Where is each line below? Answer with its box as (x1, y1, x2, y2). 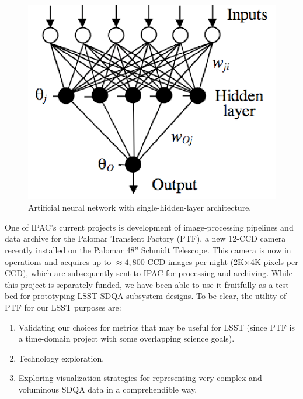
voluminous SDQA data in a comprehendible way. (18, 383, 197, 395)
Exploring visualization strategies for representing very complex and (18, 372, 262, 384)
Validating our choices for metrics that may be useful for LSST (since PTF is (18, 321, 295, 333)
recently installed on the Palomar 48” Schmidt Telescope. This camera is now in (5, 244, 291, 256)
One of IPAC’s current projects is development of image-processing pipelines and (5, 221, 294, 233)
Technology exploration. (18, 352, 105, 364)
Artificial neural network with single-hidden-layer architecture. (28, 201, 252, 214)
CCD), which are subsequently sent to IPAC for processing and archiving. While (5, 267, 292, 279)
